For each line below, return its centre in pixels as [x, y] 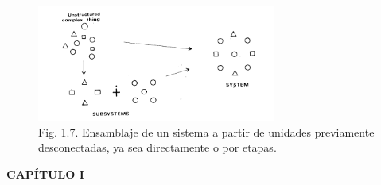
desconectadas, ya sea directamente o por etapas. [157, 147]
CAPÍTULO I [45, 173]
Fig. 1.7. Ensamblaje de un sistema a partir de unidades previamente [206, 131]
